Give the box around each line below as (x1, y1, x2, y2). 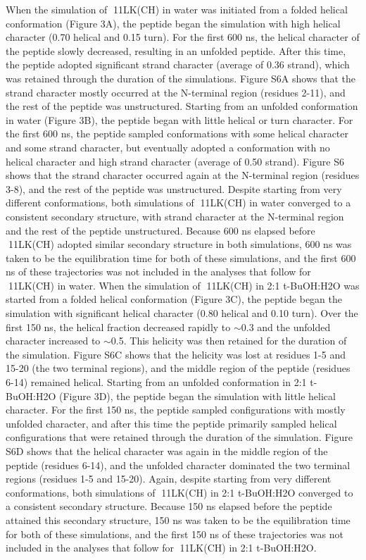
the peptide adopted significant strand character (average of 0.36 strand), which (6, 57, 350, 72)
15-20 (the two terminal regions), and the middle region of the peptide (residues (6, 361, 351, 375)
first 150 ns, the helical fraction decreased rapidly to (6, 319, 231, 334)
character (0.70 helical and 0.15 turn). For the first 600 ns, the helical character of (6, 30, 360, 44)
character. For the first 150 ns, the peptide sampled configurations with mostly (6, 402, 346, 417)
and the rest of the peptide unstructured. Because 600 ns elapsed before (6, 223, 315, 237)
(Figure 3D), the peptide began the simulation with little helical (59, 388, 336, 403)
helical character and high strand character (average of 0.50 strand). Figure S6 (6, 154, 344, 168)
